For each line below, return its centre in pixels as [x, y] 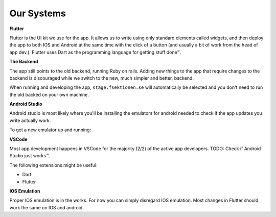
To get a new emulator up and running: [50, 130]
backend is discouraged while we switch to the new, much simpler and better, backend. [102, 78]
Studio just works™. [30, 156]
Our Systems [38, 13]
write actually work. [30, 120]
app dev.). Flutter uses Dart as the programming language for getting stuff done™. [95, 52]
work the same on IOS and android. [47, 207]
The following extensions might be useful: [53, 165]
